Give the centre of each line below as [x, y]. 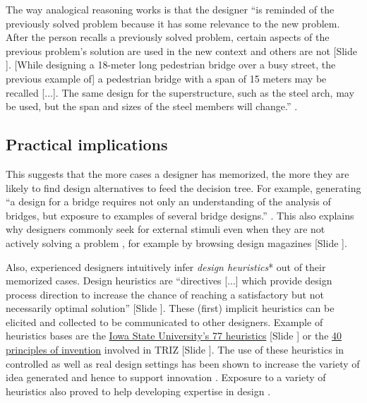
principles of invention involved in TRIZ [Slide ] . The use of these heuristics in [175, 350]
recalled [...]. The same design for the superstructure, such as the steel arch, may [180, 92]
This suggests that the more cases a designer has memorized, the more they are [178, 173]
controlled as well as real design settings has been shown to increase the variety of [183, 363]
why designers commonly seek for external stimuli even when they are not [166, 229]
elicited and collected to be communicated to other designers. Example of [164, 321]
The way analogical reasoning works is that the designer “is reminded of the [170, 9]
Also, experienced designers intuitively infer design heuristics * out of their [166, 266]
